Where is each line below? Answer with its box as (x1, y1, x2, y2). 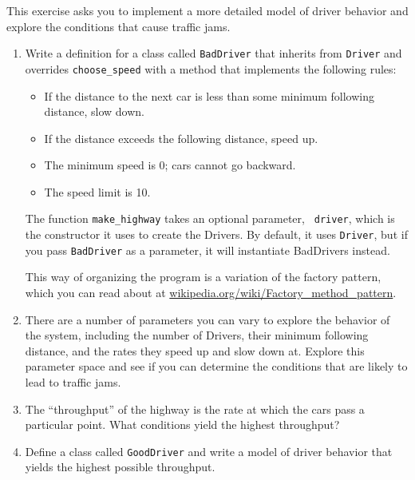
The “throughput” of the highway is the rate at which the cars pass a (25, 400, 365, 417)
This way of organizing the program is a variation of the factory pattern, (25, 268, 381, 285)
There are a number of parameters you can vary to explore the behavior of (25, 311, 390, 327)
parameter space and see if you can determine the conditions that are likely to (25, 358, 408, 375)
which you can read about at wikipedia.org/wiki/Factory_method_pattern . (25, 284, 397, 301)
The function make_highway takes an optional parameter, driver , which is (25, 210, 395, 227)
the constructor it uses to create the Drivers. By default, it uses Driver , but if (25, 226, 408, 243)
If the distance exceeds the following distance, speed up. (44, 129, 318, 146)
